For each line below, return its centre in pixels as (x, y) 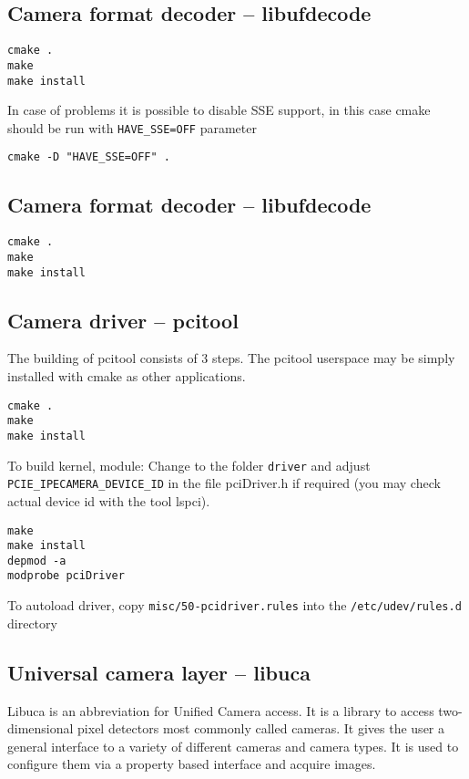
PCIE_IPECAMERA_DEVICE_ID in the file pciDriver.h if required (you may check (224, 483)
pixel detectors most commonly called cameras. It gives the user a (261, 728)
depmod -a (37, 561)
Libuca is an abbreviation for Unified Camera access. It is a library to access (221, 710)
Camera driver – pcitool (123, 320)
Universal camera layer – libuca (159, 672)
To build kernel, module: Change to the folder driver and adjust (189, 465)
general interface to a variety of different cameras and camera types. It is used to (233, 746)
